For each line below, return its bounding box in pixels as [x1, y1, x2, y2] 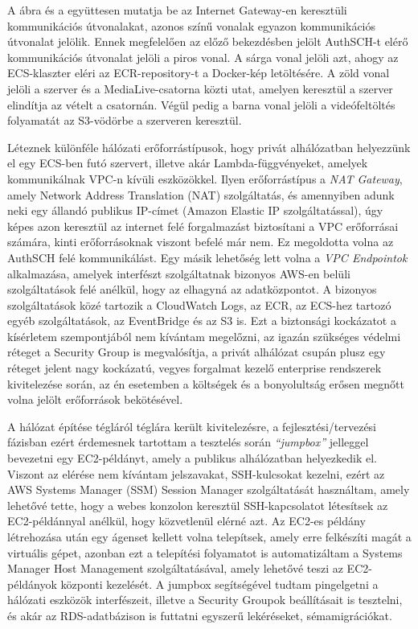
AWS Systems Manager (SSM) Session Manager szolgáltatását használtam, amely [7, 481, 410, 498]
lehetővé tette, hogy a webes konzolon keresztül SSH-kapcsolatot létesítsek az [7, 496, 388, 513]
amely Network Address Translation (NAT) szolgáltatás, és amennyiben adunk [7, 186, 395, 203]
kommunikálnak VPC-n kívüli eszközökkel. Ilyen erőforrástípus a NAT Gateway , [7, 170, 403, 187]
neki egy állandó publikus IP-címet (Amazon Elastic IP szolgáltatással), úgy [7, 202, 383, 219]
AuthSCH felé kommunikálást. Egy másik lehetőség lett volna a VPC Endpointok [7, 249, 408, 265]
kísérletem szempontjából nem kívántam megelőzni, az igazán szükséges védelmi [7, 327, 401, 344]
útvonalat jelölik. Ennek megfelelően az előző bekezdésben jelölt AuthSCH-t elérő [7, 33, 408, 50]
